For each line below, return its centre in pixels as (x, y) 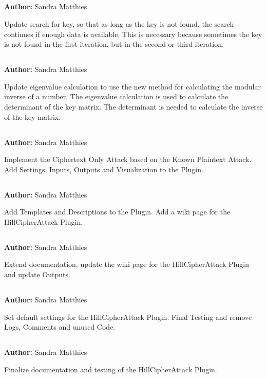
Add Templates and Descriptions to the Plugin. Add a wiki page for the (117, 212)
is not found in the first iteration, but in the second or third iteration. (114, 44)
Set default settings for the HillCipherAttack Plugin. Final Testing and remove (128, 317)
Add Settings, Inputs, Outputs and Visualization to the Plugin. (104, 169)
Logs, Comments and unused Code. (60, 327)
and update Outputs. (37, 274)
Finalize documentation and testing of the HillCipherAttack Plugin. (111, 369)
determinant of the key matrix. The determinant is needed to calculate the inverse (133, 106)
